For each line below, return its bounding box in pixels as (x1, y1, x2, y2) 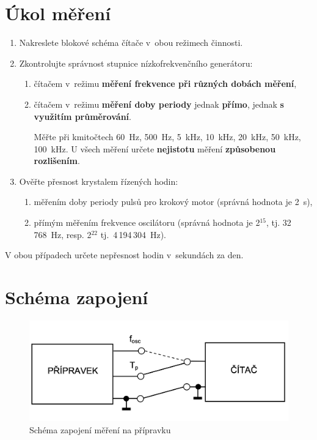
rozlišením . (34, 154, 80, 167)
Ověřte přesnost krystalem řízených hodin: (19, 174, 178, 187)
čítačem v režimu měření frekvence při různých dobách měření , (34, 77, 297, 90)
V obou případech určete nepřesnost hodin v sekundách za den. (5, 248, 244, 261)
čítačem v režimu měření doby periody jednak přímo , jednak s (34, 97, 284, 110)
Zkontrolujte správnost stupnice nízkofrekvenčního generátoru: (19, 56, 253, 69)
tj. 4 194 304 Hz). (100, 228, 167, 241)
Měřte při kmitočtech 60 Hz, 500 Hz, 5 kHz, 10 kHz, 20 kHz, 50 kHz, (34, 130, 301, 143)
